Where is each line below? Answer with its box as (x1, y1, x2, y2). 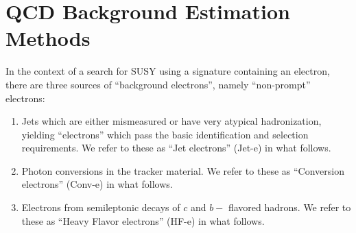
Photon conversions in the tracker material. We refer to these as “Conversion (21, 163, 344, 177)
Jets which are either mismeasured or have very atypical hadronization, (21, 114, 322, 128)
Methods (5, 24, 91, 52)
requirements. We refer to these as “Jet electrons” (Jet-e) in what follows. (21, 140, 331, 155)
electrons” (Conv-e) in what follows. (21, 177, 173, 191)
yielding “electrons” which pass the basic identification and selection (21, 127, 309, 141)
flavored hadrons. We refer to (228, 200, 351, 214)
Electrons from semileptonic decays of (21, 200, 180, 214)
